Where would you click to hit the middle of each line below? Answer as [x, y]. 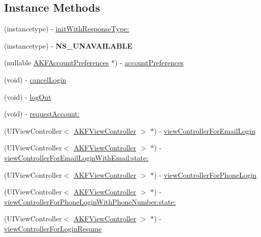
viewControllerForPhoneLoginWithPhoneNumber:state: [90, 201]
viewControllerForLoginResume [53, 228]
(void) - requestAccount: [42, 114]
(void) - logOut [28, 96]
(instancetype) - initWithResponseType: [67, 29]
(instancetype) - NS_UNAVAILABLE [68, 45]
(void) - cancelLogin [35, 79]
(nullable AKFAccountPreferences [57, 63]
